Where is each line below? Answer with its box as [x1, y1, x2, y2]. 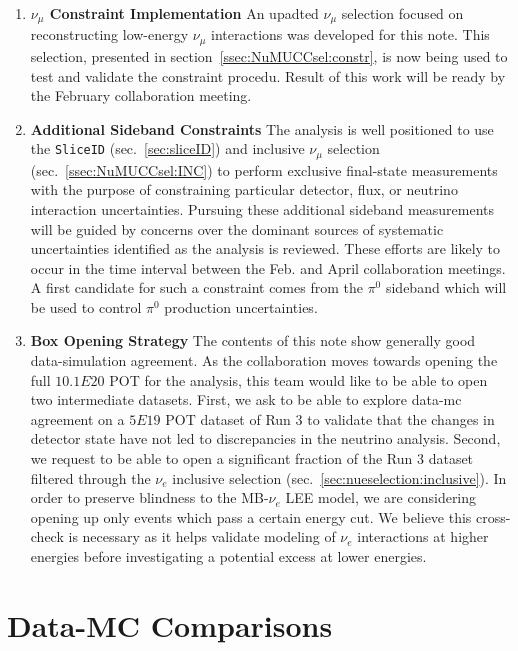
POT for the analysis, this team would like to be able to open [109, 369, 488, 390]
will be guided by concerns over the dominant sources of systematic [30, 218, 444, 239]
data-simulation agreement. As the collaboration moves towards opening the [30, 350, 498, 371]
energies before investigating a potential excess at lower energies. [30, 546, 427, 567]
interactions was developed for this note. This [211, 24, 490, 45]
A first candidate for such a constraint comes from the [30, 277, 363, 298]
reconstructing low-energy [30, 24, 189, 45]
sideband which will [385, 277, 507, 298]
